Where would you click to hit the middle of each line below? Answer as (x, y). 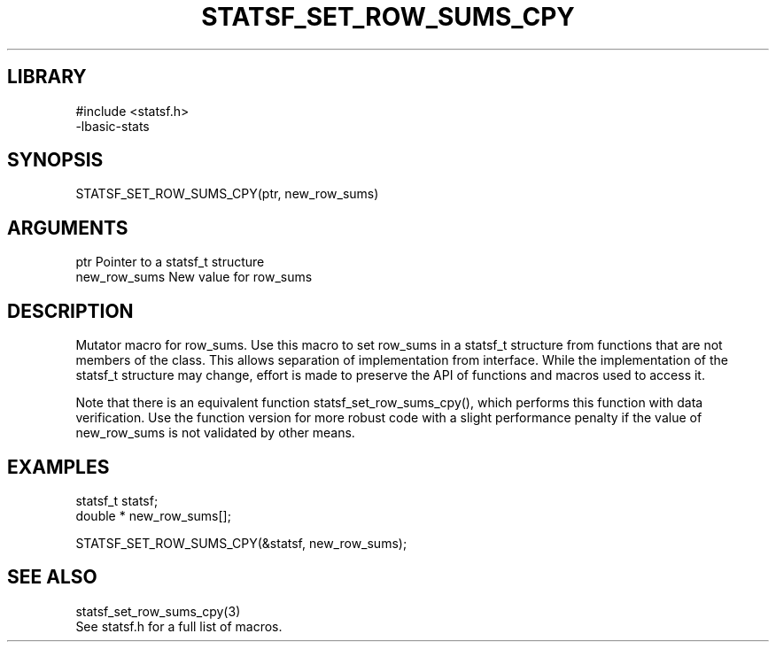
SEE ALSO (52, 577)
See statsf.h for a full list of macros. (179, 626)
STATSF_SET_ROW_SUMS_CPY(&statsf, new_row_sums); (241, 543)
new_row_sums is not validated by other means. (215, 433)
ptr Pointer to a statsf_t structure (170, 262)
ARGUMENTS (68, 228)
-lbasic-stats (113, 126)
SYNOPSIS (55, 160)
